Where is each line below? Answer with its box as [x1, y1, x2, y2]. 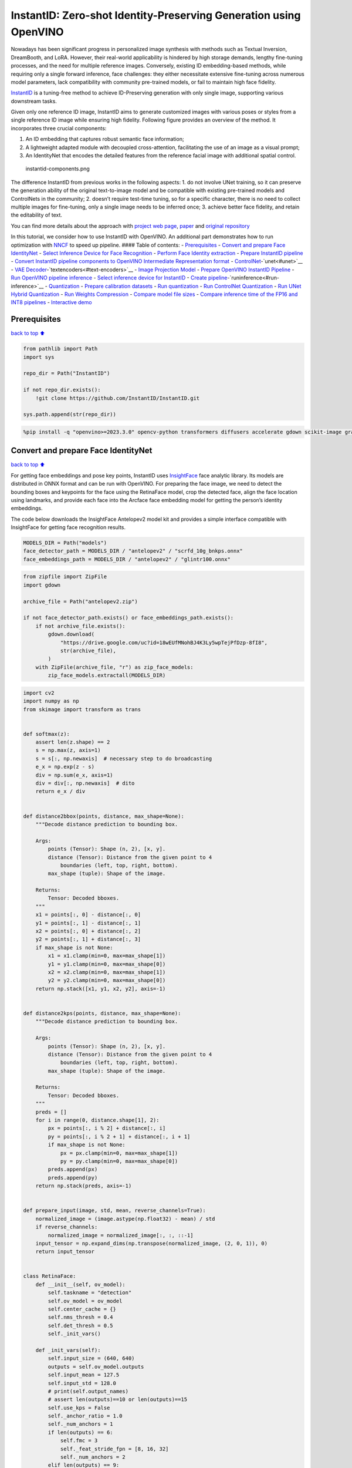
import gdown [23, 581, 61, 588]
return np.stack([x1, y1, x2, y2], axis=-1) [35, 985, 166, 992]
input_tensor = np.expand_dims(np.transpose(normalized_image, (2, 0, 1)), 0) [35, 1240, 268, 1247]
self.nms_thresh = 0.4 [48, 1314, 114, 1321]
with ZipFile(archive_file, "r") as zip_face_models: [35, 664, 194, 671]
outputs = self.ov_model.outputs [48, 1363, 144, 1370]
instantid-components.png [25, 165, 90, 173]
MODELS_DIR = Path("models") [23, 540, 107, 546]
